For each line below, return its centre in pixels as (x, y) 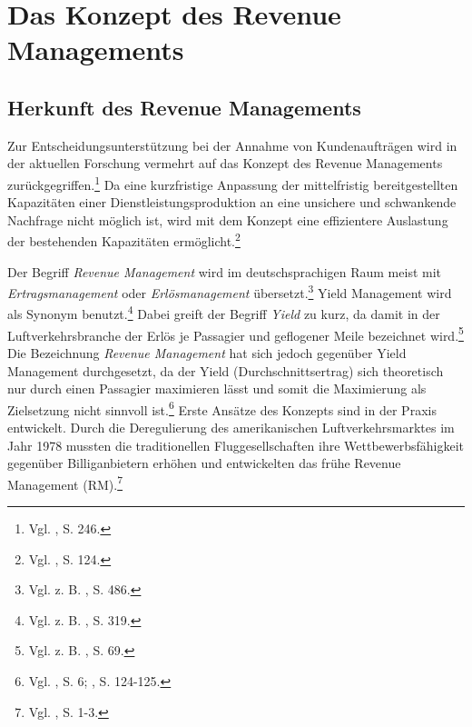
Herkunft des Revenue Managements (184, 107)
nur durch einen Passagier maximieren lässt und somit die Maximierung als (217, 388)
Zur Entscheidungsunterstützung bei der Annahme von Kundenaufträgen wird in (232, 145)
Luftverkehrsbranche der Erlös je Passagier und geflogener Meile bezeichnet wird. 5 (236, 334)
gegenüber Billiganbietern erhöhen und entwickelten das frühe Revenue (204, 463)
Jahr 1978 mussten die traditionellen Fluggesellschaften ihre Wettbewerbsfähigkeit (236, 445)
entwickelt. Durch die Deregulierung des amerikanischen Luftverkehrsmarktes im (231, 428)
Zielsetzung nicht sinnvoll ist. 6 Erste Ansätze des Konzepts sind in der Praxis (222, 408)
